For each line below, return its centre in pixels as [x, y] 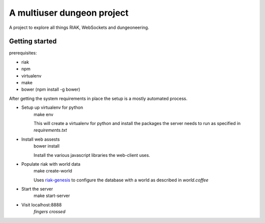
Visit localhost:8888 [41, 205]
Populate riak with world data [51, 164]
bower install [47, 146]
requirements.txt [50, 130]
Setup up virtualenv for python [52, 107]
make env [43, 114]
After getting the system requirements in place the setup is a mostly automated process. [98, 99]
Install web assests [40, 139]
